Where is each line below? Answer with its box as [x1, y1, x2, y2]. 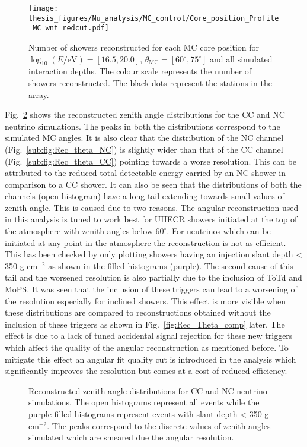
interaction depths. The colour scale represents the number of [28, 65, 252, 77]
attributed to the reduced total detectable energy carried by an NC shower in [5, 166, 286, 179]
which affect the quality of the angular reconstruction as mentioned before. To [5, 341, 289, 354]
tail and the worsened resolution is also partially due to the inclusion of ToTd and [5, 271, 302, 284]
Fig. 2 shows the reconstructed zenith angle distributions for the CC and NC [5, 108, 285, 121]
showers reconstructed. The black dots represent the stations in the [28, 76, 272, 89]
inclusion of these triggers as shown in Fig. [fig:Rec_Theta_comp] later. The [5, 317, 285, 330]
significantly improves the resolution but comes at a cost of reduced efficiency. [5, 364, 287, 377]
